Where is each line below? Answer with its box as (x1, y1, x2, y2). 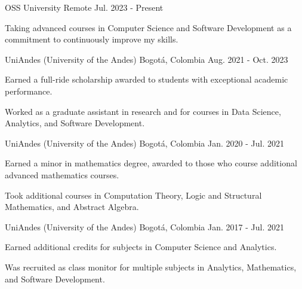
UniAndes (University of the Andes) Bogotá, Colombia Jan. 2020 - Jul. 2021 (5, 136, 284, 149)
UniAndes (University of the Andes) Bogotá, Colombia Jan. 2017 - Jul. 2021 (5, 220, 284, 233)
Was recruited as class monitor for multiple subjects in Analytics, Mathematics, (5, 260, 297, 273)
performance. (5, 84, 53, 97)
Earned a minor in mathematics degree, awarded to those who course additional (5, 157, 297, 169)
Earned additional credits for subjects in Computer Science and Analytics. (5, 241, 277, 253)
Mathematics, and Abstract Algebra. (5, 200, 139, 213)
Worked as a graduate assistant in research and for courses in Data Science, (5, 105, 281, 117)
